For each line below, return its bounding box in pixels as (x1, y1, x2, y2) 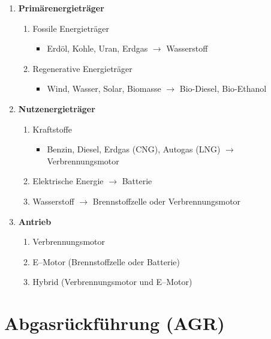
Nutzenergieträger (18, 102, 95, 115)
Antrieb (18, 215, 52, 227)
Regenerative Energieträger (32, 62, 133, 74)
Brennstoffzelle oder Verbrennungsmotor (92, 194, 241, 207)
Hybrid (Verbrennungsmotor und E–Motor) (32, 275, 192, 288)
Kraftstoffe (32, 122, 73, 135)
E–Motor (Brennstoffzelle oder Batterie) (32, 255, 180, 268)
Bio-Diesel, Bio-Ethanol (179, 82, 267, 95)
